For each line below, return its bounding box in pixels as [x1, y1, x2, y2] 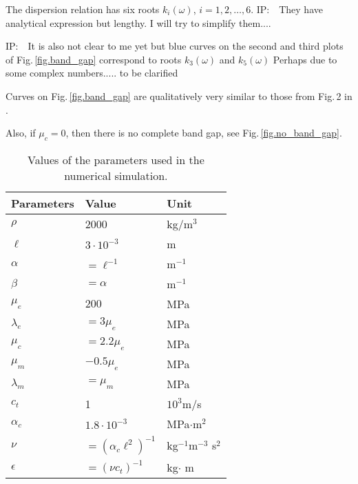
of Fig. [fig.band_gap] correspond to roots [6, 52, 182, 66]
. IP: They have [251, 2, 323, 16]
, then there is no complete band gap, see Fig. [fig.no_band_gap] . [65, 125, 342, 140]
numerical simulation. [64, 167, 168, 183]
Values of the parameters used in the [27, 151, 204, 168]
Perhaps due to [273, 52, 337, 66]
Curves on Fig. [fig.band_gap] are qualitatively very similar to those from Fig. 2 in [6, 88, 352, 103]
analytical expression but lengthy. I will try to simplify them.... [6, 15, 271, 30]
